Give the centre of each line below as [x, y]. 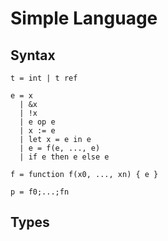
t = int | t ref [44, 78]
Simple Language [84, 18]
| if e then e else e [64, 157]
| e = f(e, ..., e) [60, 148]
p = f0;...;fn [40, 192]
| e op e [37, 122]
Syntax [33, 55]
